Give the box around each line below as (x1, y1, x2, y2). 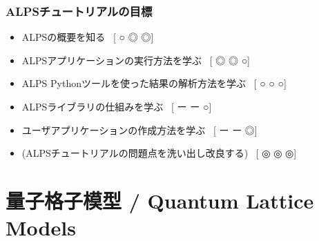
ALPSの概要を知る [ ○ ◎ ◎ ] (21, 30, 154, 44)
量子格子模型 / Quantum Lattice (6, 186, 314, 214)
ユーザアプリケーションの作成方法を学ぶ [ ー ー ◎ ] (21, 122, 258, 137)
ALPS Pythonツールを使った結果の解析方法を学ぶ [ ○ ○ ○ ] (21, 76, 287, 90)
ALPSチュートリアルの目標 (6, 2, 153, 19)
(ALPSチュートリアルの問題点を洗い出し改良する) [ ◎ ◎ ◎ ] (21, 146, 297, 160)
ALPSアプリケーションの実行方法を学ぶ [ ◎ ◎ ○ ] (21, 52, 251, 67)
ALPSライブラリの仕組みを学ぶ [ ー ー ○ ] (21, 99, 212, 113)
